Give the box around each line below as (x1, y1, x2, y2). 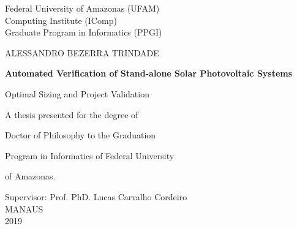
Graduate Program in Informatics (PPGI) (5, 26, 162, 39)
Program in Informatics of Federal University (5, 149, 175, 162)
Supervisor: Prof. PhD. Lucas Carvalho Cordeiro (5, 190, 187, 203)
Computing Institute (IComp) (5, 13, 117, 26)
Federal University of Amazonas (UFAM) (5, 2, 160, 14)
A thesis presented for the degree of (5, 108, 138, 121)
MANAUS (5, 202, 43, 215)
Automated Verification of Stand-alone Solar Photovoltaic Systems (5, 67, 293, 80)
